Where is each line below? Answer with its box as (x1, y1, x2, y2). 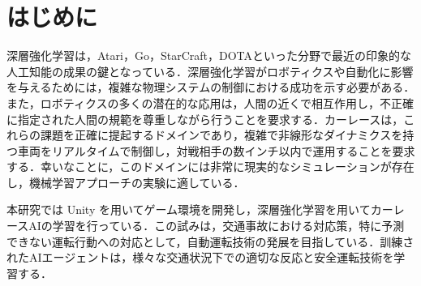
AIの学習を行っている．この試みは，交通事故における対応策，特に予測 (28, 217, 405, 234)
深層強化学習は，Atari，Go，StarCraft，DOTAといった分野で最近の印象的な (6, 47, 411, 64)
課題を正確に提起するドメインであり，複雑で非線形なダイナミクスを (40, 126, 403, 143)
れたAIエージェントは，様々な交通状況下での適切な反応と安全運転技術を (6, 249, 394, 266)
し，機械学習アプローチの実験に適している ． (6, 173, 245, 190)
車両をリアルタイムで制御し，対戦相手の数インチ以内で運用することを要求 (17, 142, 415, 159)
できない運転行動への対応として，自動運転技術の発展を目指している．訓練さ (6, 233, 415, 250)
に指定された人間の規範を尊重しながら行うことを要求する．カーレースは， (6, 110, 404, 127)
